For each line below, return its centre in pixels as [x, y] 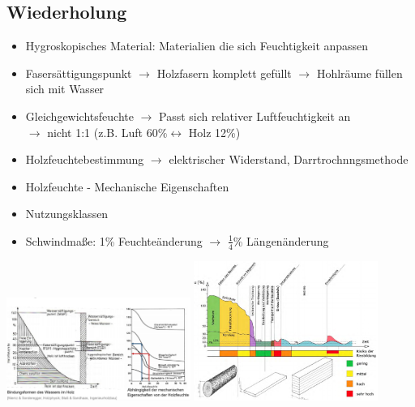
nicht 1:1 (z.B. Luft [95, 132]
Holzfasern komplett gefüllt [224, 73]
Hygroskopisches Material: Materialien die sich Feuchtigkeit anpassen [197, 46]
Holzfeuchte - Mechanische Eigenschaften [127, 186]
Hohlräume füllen [359, 73]
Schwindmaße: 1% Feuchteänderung [114, 240]
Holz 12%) [214, 132]
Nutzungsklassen [67, 214]
